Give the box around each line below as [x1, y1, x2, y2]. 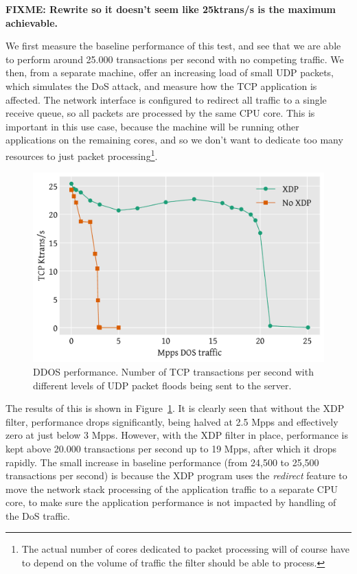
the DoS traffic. [5, 508, 70, 523]
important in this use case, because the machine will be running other [5, 119, 299, 133]
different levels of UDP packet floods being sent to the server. [33, 378, 292, 392]
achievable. [5, 15, 58, 30]
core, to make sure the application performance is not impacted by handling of [5, 495, 336, 509]
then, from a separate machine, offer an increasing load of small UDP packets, [5, 65, 334, 80]
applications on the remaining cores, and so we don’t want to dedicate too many [5, 133, 343, 147]
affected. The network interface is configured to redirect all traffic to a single [5, 92, 327, 106]
